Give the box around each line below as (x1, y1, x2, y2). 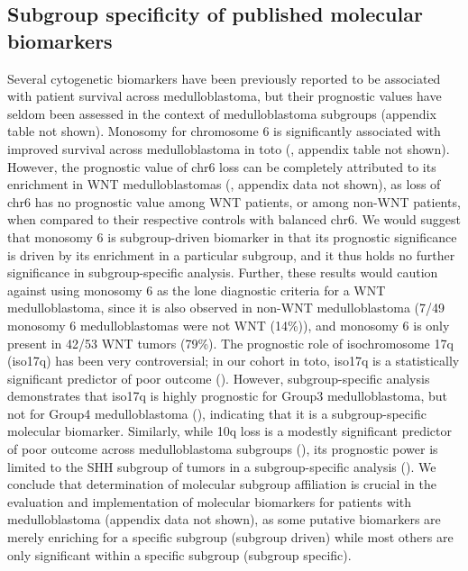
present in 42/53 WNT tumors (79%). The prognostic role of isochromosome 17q (7, 333, 454, 352)
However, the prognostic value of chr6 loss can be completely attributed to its (7, 157, 436, 176)
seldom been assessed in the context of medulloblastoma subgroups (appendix (7, 104, 436, 122)
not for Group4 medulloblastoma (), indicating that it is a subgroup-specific (7, 403, 427, 422)
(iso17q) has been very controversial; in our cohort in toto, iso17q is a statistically (7, 351, 460, 370)
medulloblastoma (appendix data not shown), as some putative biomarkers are (7, 510, 441, 529)
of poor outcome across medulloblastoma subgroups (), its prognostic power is (7, 440, 438, 458)
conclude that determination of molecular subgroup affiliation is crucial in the (7, 475, 436, 494)
